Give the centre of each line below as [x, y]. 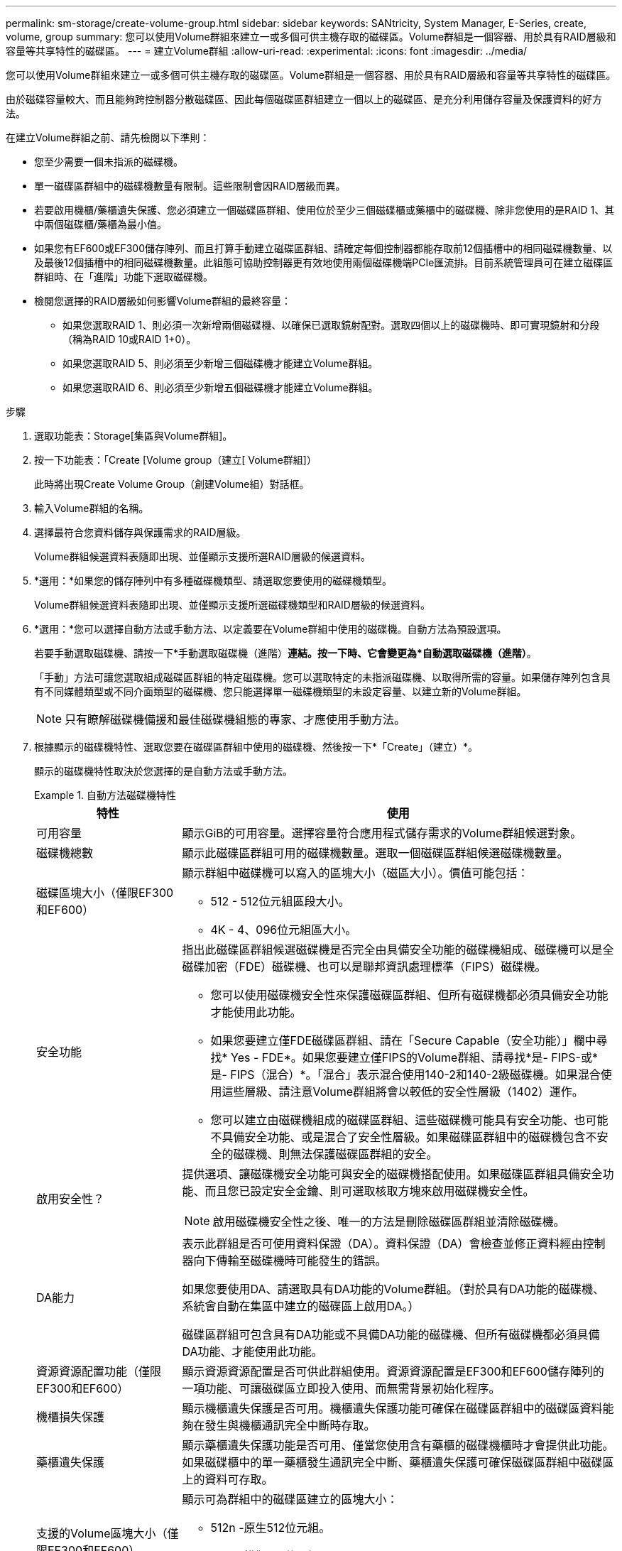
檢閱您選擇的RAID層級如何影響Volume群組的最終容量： [163, 301]
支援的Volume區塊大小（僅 [108, 1533]
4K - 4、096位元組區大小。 [284, 930]
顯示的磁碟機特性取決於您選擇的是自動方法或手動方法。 [163, 771]
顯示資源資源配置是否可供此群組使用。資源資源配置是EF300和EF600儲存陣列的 [393, 1371]
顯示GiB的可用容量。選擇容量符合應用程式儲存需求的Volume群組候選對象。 [382, 833]
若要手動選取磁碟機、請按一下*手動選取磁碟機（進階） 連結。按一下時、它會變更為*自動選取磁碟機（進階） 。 [285, 653]
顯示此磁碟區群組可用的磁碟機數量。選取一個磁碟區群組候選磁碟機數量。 [375, 853]
